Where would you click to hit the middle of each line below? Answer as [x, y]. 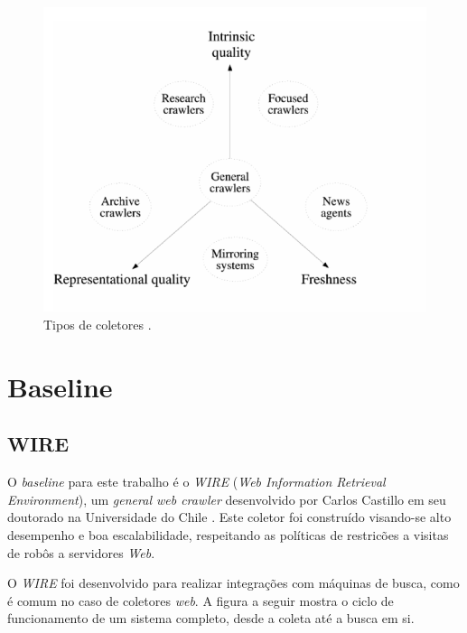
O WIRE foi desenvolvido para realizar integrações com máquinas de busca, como [233, 583]
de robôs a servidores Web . [81, 552]
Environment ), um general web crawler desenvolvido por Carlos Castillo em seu [227, 499]
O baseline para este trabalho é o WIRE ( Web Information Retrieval [196, 482]
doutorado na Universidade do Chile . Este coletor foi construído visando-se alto [229, 517]
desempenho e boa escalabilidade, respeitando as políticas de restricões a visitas [228, 534]
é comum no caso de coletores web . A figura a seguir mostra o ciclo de [201, 600]
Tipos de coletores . [98, 325]
